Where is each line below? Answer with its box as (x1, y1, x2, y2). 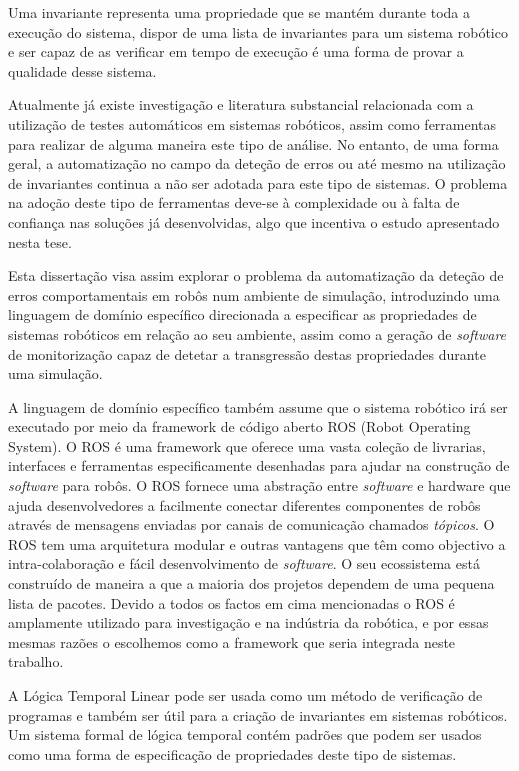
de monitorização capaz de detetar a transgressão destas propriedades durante (8, 343, 486, 364)
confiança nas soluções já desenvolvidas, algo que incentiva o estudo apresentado (8, 211, 500, 232)
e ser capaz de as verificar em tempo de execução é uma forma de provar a (8, 41, 464, 62)
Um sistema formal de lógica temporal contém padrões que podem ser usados (8, 724, 482, 745)
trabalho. (8, 651, 64, 672)
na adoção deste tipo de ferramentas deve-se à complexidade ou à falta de (8, 192, 460, 213)
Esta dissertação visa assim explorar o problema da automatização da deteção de (8, 265, 504, 286)
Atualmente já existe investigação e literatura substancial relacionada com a (8, 94, 474, 115)
